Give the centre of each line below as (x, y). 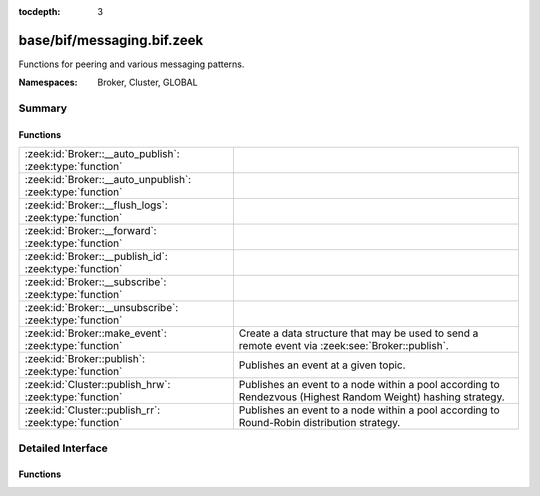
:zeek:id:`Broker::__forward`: (90, 231)
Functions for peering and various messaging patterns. (131, 64)
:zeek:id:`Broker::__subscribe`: (95, 282)
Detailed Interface (63, 448)
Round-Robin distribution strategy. (319, 423)
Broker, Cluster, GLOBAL (148, 82)
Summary (43, 108)
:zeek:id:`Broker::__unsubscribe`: (101, 308)
